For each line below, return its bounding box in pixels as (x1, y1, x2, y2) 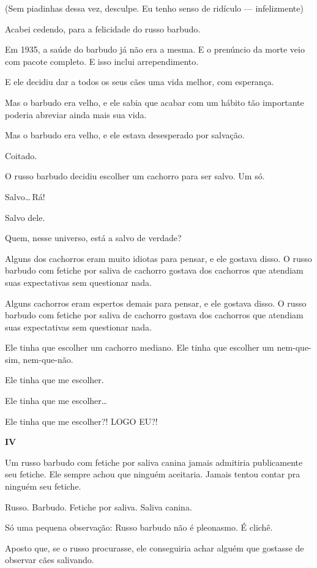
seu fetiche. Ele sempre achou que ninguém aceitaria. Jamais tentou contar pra (5, 468, 300, 480)
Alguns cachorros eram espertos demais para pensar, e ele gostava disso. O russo (5, 296, 307, 309)
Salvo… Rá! (5, 190, 45, 203)
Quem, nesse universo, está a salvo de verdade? (5, 231, 182, 244)
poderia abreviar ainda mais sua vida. (5, 108, 147, 121)
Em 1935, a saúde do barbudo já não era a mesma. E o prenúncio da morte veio (5, 43, 305, 56)
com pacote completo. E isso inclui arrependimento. (5, 54, 199, 67)
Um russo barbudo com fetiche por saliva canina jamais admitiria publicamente (5, 455, 303, 468)
